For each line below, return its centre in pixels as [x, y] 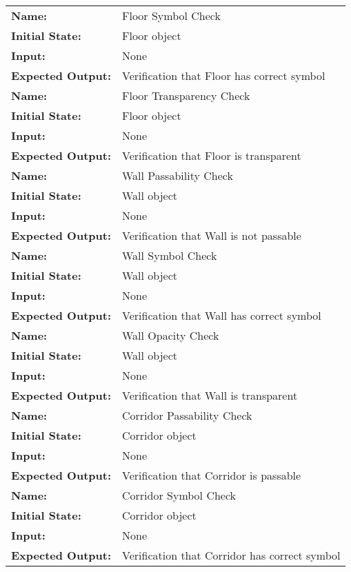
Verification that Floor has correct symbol [224, 75]
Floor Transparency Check [186, 95]
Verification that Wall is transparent [210, 395]
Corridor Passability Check [187, 415]
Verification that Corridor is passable [212, 475]
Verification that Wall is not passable [212, 235]
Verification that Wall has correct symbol [222, 315]
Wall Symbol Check [170, 255]
